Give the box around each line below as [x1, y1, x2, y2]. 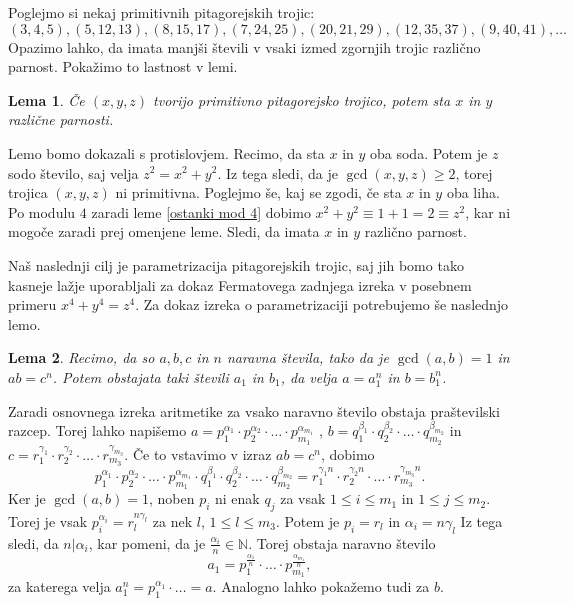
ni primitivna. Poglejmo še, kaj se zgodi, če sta [115, 182, 402, 203]
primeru [8, 294, 57, 315]
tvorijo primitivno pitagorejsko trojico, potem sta [153, 89, 451, 110]
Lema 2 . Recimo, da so [8, 347, 155, 368]
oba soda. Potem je [370, 142, 488, 163]
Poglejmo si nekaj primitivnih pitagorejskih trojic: [8, 2, 315, 22]
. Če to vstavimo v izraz [124, 443, 272, 464]
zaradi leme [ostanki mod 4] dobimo [91, 201, 311, 222]
